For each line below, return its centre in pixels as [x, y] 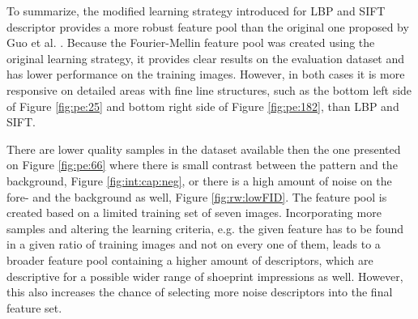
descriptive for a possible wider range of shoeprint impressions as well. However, [205, 276]
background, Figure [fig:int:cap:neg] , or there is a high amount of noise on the [199, 180]
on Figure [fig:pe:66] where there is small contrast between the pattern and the [202, 165]
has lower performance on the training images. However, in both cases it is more [206, 74]
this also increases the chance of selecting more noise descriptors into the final [200, 292]
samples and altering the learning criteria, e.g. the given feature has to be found [205, 228]
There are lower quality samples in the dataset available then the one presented [204, 149]
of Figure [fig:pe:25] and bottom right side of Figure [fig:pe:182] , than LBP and [203, 106]
